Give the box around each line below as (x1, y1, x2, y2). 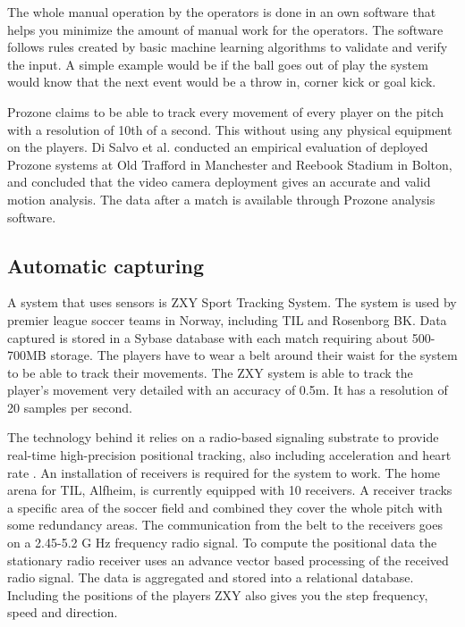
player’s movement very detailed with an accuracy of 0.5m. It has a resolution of (7, 380, 448, 399)
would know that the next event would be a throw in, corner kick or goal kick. (7, 72, 436, 91)
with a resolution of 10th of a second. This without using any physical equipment (7, 120, 452, 138)
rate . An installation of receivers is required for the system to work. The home (7, 463, 441, 481)
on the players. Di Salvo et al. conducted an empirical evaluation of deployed (7, 138, 428, 156)
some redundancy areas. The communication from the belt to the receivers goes (7, 515, 443, 534)
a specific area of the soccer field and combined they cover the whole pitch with (7, 497, 443, 516)
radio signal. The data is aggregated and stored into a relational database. (7, 568, 414, 587)
